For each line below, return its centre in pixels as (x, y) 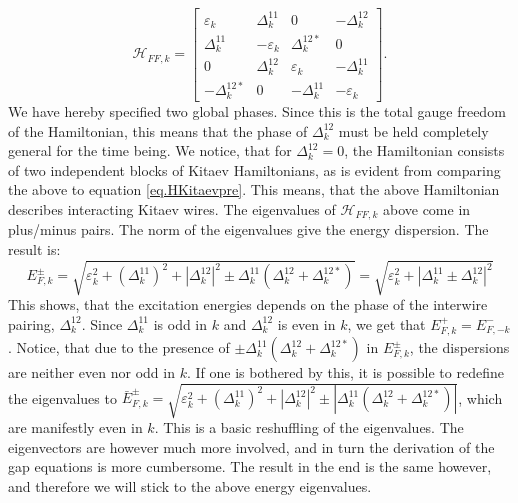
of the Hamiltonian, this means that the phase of (158, 130)
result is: (34, 248)
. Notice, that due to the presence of (119, 347)
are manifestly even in (75, 427)
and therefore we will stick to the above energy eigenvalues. (190, 486)
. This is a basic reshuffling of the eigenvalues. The (309, 427)
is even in (306, 323)
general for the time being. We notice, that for (150, 150)
